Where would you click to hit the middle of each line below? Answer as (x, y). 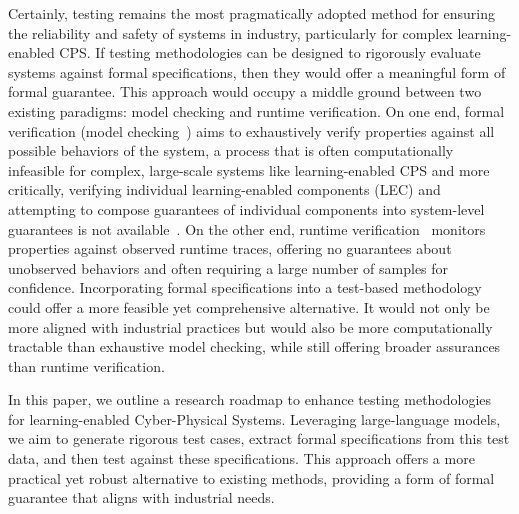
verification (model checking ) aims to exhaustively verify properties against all (251, 130)
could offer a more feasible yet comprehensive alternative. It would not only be (249, 306)
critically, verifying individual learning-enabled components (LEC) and (224, 189)
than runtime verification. (86, 365)
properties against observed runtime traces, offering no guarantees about (230, 248)
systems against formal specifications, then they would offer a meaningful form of (257, 71)
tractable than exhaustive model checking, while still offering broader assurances (254, 346)
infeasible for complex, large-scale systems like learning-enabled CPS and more (249, 169)
